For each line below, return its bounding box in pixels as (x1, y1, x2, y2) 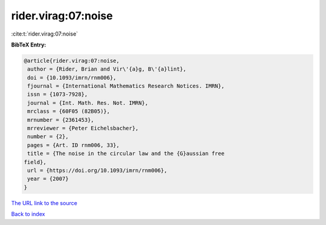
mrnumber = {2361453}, (27, 116, 95, 123)
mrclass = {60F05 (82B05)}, (27, 108, 110, 115)
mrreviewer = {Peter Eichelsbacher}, (27, 125, 139, 132)
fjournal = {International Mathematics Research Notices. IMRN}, (27, 83, 225, 90)
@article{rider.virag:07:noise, (24, 57, 120, 64)
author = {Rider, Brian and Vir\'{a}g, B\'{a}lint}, (27, 66, 187, 72)
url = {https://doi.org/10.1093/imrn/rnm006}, (27, 167, 167, 174)
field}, (24, 159, 46, 165)
